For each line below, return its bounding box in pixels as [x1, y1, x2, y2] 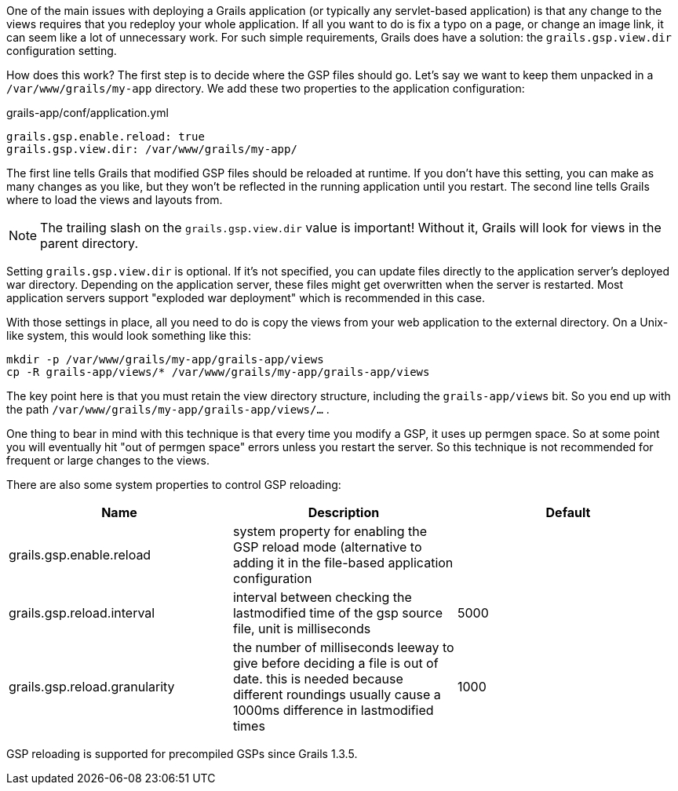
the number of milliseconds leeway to [232, 640, 454, 655]
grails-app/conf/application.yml [6, 106, 169, 119]
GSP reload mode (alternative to [232, 539, 422, 555]
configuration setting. [6, 44, 117, 57]
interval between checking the [232, 589, 412, 605]
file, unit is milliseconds [232, 621, 371, 636]
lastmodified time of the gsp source [232, 605, 443, 621]
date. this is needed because [232, 671, 403, 687]
